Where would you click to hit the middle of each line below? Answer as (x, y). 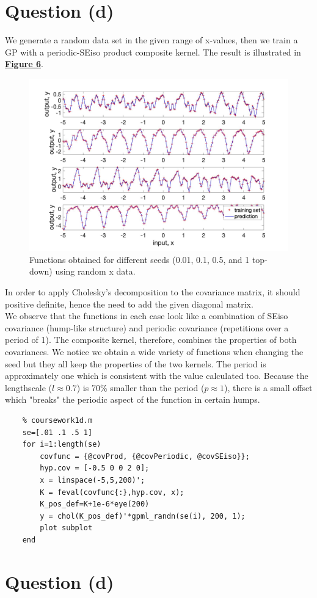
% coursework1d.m (57, 421)
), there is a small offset (268, 387)
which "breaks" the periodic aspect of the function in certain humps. (133, 399)
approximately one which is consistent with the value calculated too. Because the (157, 376)
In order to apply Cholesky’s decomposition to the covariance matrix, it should (153, 292)
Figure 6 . (24, 64)
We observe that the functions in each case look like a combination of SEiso (147, 316)
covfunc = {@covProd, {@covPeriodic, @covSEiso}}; (145, 456)
